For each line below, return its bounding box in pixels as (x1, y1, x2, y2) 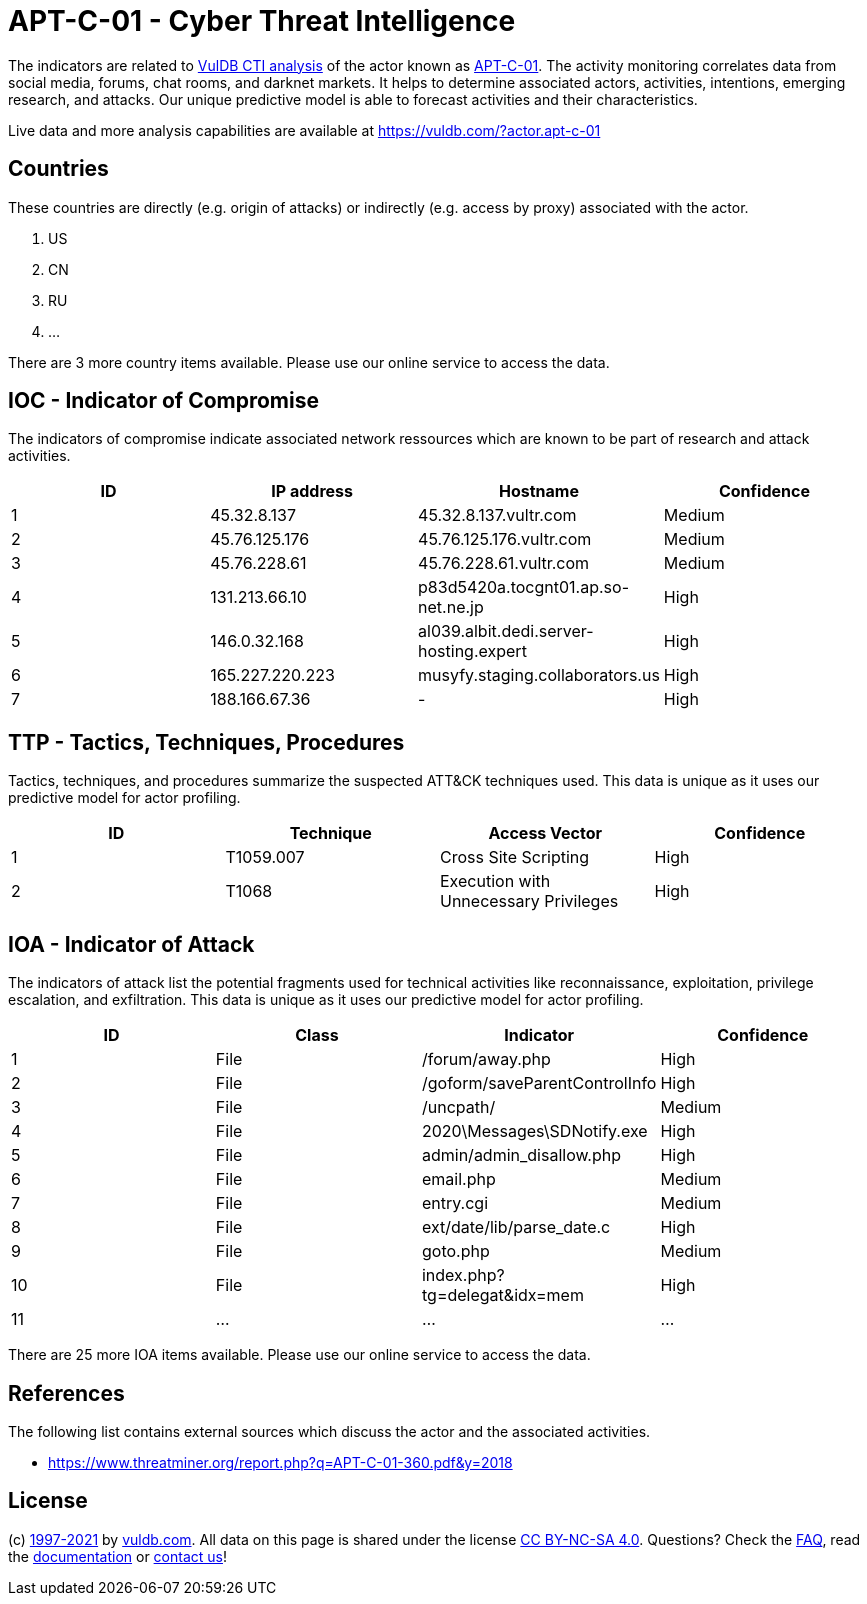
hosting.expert (418, 641, 527, 662)
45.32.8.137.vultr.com (418, 505, 577, 526)
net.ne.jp (418, 597, 484, 618)
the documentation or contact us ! (8, 1547, 227, 1565)
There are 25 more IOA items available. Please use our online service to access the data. (8, 1346, 591, 1364)
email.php (421, 1169, 496, 1190)
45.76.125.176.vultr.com (418, 529, 592, 550)
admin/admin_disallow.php (421, 1145, 622, 1166)
